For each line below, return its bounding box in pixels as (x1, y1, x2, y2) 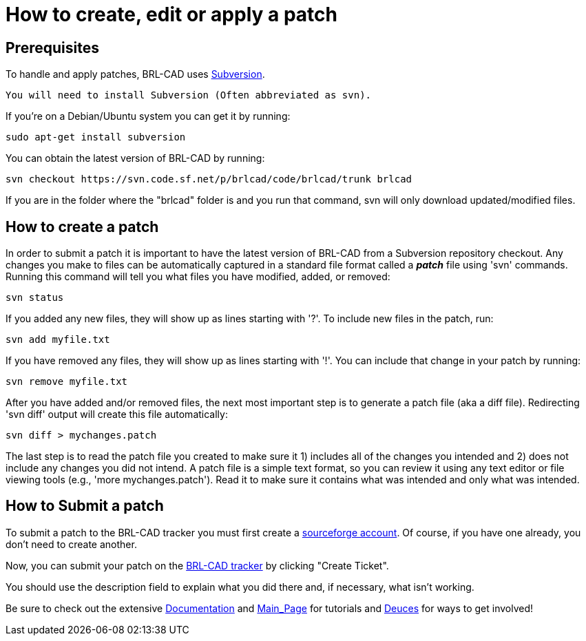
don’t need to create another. (6, 538, 137, 550)
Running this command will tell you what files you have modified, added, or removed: (6, 271, 390, 283)
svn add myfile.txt (6, 334, 110, 346)
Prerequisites (6, 39, 99, 56)
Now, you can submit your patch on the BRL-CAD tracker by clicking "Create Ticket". (6, 559, 389, 571)
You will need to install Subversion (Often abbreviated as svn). (6, 90, 372, 101)
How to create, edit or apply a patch (6, 3, 337, 26)
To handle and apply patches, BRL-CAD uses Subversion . (6, 68, 265, 81)
